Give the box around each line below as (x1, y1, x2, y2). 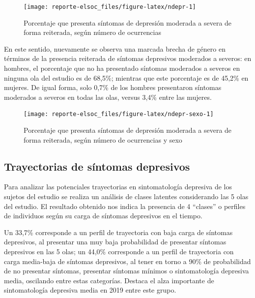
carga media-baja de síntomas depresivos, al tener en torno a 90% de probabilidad (4, 256, 251, 266)
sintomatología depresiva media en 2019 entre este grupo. (4, 285, 176, 295)
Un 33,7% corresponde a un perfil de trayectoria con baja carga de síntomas (4, 227, 233, 237)
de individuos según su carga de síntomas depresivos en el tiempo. (4, 210, 202, 221)
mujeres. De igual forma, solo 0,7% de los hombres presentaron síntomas (4, 82, 222, 92)
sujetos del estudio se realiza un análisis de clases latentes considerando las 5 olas (4, 191, 249, 202)
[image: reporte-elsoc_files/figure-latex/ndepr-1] (24, 3, 196, 10)
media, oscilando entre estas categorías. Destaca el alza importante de (4, 275, 214, 285)
